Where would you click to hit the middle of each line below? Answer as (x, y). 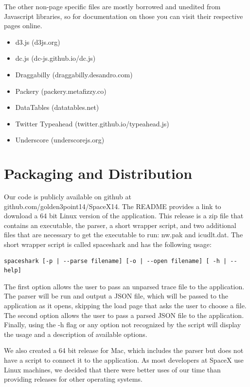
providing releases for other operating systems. (73, 379)
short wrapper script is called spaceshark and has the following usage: (108, 244)
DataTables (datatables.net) (57, 107)
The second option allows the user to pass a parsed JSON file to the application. (124, 315)
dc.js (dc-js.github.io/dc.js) (55, 58)
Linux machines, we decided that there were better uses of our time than (112, 369)
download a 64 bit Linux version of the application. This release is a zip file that (124, 216)
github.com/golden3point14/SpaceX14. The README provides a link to (113, 206)
